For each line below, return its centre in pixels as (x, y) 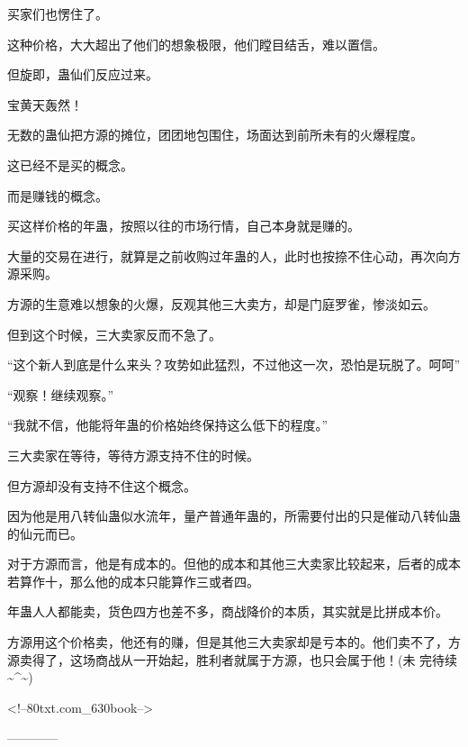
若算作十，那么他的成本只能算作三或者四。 (133, 581)
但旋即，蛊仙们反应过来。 (83, 74)
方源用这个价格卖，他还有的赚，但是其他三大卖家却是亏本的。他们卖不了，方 (234, 642)
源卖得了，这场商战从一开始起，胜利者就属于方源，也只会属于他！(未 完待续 (233, 659)
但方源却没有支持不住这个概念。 (102, 485)
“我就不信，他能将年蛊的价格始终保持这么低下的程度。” (168, 425)
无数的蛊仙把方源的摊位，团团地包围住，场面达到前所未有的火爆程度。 (215, 135)
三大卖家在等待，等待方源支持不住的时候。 (133, 455)
